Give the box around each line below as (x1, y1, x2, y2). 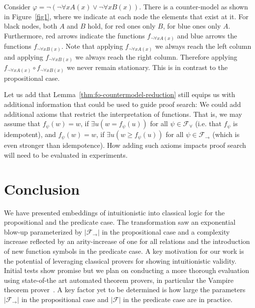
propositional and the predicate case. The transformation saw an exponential (4, 217, 236, 227)
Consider (4, 1, 30, 11)
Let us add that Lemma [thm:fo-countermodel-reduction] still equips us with (4, 89, 235, 100)
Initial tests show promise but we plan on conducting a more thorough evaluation (4, 265, 249, 275)
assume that (4, 118, 41, 129)
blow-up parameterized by (4, 226, 83, 237)
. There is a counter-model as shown (139, 1, 248, 11)
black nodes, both (4, 21, 57, 31)
